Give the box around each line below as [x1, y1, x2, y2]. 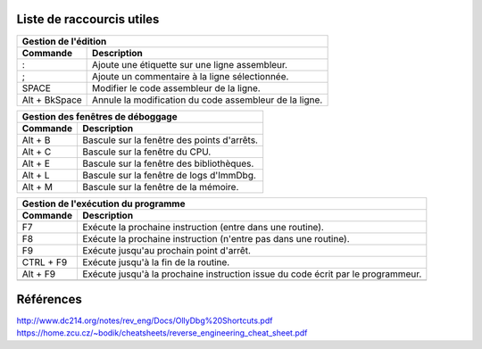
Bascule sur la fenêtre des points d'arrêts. [81, 134, 259, 146]
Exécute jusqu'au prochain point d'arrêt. [81, 244, 252, 256]
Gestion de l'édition [21, 35, 107, 47]
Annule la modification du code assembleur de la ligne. [92, 94, 323, 106]
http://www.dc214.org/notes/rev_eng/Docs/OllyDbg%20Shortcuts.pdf [16, 315, 273, 326]
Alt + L [21, 169, 50, 181]
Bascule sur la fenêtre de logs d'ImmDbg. [81, 169, 256, 181]
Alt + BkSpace [21, 94, 82, 106]
